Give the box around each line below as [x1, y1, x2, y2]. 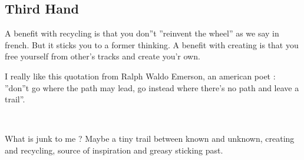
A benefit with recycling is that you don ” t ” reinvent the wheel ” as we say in [5, 27, 279, 39]
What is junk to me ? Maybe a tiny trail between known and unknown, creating [5, 132, 295, 145]
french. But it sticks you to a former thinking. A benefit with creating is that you [5, 38, 299, 51]
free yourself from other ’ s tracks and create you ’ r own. [5, 50, 200, 62]
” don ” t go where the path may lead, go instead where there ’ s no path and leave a [5, 81, 299, 94]
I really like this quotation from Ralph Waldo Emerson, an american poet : [5, 69, 276, 82]
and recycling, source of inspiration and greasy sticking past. [5, 144, 223, 156]
